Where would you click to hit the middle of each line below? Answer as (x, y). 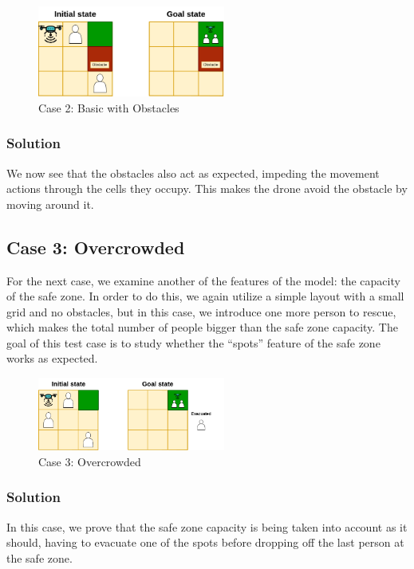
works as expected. (52, 358)
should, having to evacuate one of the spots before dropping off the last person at (205, 542)
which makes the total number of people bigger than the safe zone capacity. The (202, 327)
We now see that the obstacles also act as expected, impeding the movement (193, 173)
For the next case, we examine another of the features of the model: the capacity (203, 280)
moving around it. (50, 204)
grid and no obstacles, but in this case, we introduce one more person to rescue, (201, 311)
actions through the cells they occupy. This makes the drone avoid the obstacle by (207, 188)
